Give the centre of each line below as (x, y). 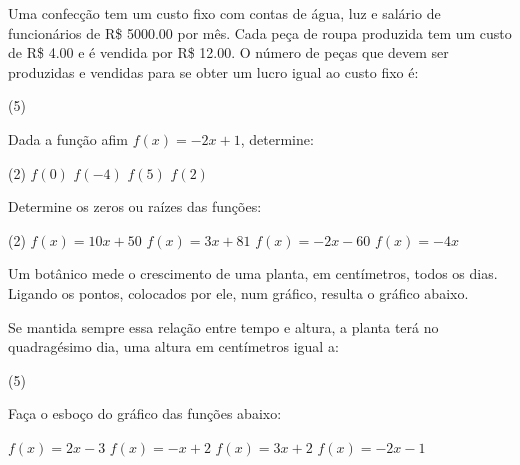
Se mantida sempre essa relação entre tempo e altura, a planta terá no (223, 326)
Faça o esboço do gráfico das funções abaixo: (145, 413)
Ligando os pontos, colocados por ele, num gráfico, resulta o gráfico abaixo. (238, 292)
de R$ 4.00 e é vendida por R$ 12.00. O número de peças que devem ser (228, 52)
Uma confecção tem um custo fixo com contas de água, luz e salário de (224, 13)
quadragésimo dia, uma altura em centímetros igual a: (173, 346)
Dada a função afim (68, 138)
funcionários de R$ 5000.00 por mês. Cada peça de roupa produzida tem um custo (260, 32)
